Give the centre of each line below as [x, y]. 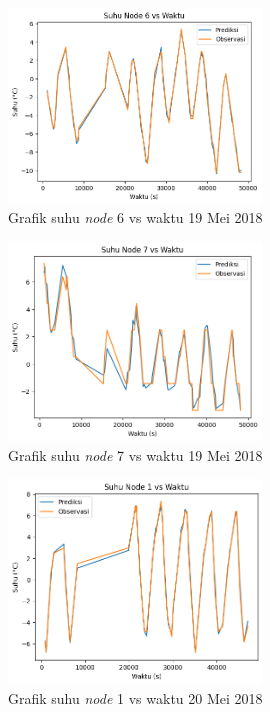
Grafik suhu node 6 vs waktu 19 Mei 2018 [135, 217]
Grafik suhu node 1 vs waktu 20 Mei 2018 [135, 697]
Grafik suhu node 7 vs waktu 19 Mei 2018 [135, 454]
